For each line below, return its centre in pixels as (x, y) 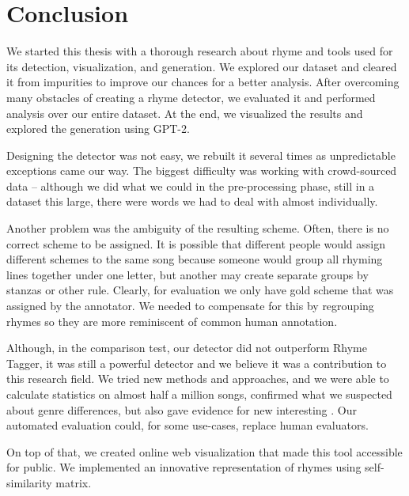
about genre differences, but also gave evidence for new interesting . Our (182, 409)
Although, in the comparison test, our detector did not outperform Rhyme (187, 348)
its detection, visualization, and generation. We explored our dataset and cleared (202, 66)
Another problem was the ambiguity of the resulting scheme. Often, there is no (198, 228)
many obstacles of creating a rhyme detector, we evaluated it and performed (191, 97)
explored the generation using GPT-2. (98, 129)
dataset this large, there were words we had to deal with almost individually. (192, 201)
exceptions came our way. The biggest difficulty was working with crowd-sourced (202, 170)
